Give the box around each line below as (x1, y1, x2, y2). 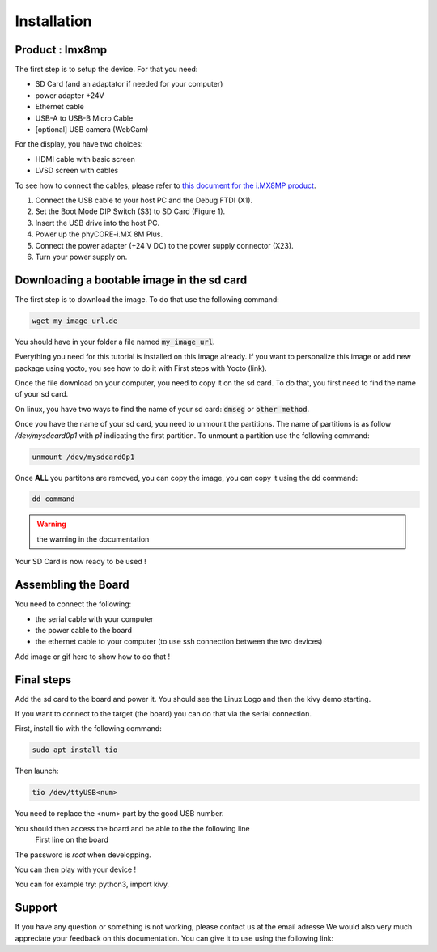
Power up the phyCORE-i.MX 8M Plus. (35, 229, 163, 239)
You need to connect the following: (15, 599, 132, 609)
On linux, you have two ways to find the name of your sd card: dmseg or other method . (15, 404, 310, 414)
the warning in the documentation (36, 534, 150, 544)
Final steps (15, 673, 72, 686)
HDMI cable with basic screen (35, 154, 135, 164)
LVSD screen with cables (35, 166, 119, 176)
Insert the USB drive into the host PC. (35, 218, 160, 227)
